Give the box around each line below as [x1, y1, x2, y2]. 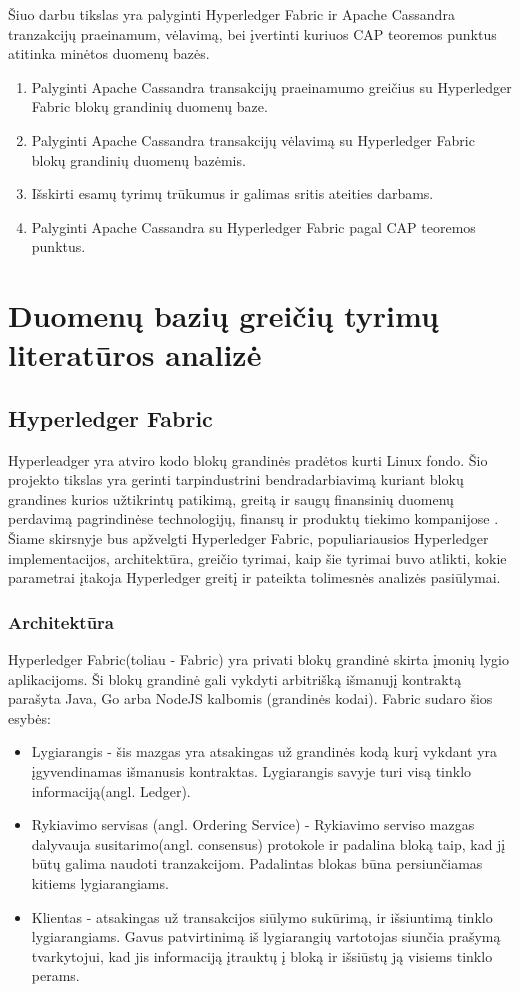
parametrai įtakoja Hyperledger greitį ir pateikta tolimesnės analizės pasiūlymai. [8, 567, 501, 588]
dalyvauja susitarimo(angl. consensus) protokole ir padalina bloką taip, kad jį [31, 833, 506, 854]
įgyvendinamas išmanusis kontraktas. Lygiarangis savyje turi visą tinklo [31, 761, 472, 782]
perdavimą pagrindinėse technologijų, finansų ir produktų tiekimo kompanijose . [8, 508, 499, 529]
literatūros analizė [8, 334, 262, 375]
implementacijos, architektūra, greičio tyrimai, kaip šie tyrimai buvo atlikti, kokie [8, 547, 507, 568]
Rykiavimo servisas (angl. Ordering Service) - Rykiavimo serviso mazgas [31, 814, 475, 835]
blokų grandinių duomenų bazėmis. [31, 149, 246, 170]
